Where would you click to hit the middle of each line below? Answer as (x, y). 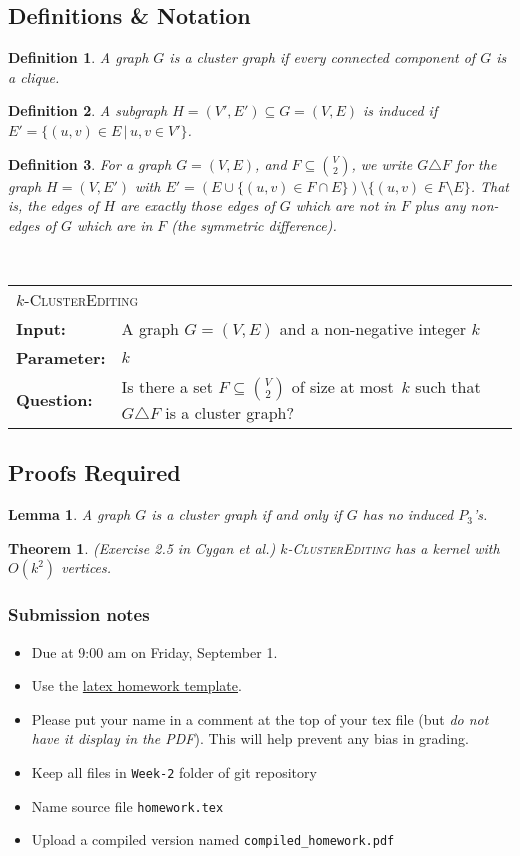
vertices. (86, 567)
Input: (41, 328)
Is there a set (167, 386)
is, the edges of (53, 205)
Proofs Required (94, 472)
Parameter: (61, 357)
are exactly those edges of (197, 205)
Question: (54, 399)
